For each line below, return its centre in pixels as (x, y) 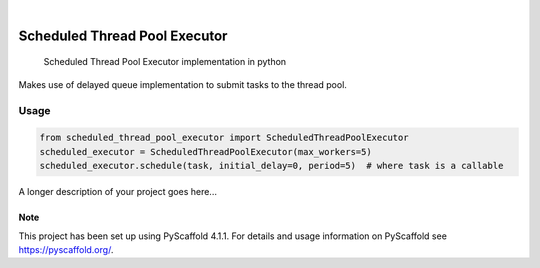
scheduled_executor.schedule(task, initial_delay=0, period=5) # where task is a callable (271, 166)
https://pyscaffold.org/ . (66, 249)
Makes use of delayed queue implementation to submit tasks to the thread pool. (182, 84)
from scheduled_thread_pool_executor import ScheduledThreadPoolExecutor (224, 138)
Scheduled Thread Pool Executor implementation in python (165, 62)
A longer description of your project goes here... (117, 192)
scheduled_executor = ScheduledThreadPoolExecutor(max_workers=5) (205, 151)
